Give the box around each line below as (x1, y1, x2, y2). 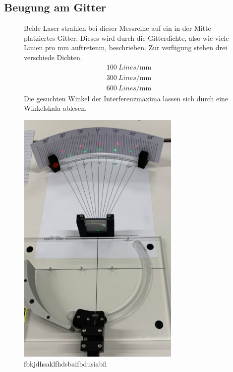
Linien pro (24, 42, 56, 53)
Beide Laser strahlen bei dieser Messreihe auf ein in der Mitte (24, 23, 211, 33)
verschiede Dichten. (24, 52, 82, 62)
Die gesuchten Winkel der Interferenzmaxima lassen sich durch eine (24, 93, 229, 103)
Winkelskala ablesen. (24, 103, 87, 113)
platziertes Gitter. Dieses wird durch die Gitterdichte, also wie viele (24, 32, 229, 43)
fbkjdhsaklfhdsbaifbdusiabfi (24, 358, 107, 369)
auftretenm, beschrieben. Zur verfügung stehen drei (71, 42, 228, 53)
